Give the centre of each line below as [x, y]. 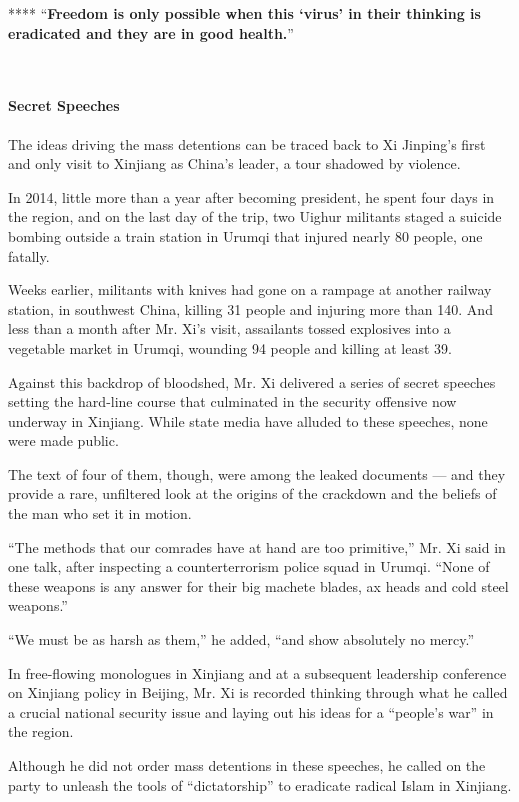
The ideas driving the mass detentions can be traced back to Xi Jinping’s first [247, 143]
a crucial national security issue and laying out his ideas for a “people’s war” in [251, 711]
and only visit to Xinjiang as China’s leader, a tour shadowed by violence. [234, 163]
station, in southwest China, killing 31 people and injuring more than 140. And [250, 308]
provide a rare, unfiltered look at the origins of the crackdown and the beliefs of [252, 493]
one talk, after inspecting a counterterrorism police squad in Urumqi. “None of [249, 566]
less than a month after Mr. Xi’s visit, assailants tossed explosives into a [229, 328]
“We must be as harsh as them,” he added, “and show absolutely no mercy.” [241, 639]
